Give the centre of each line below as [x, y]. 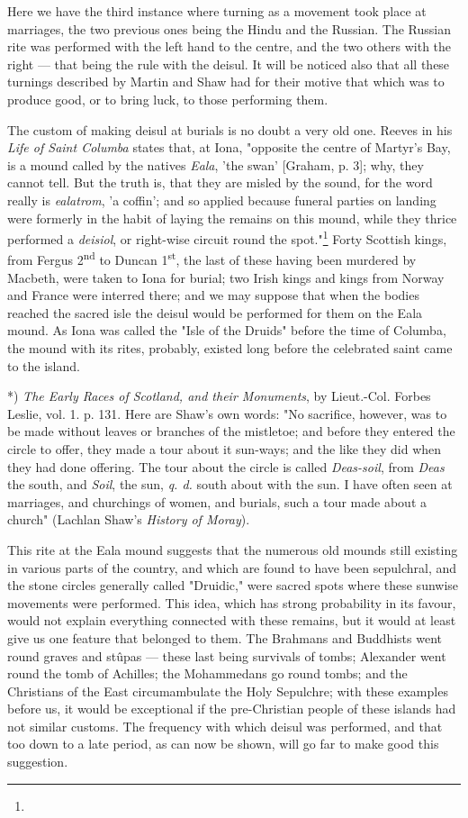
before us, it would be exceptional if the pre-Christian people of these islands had [232, 709]
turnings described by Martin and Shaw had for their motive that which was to [226, 82]
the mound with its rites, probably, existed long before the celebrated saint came [230, 348]
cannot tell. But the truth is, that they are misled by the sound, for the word [220, 182]
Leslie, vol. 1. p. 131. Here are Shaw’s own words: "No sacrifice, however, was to [227, 413]
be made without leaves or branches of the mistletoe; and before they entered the [231, 431]
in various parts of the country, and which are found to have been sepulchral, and [232, 567]
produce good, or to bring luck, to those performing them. [168, 99]
